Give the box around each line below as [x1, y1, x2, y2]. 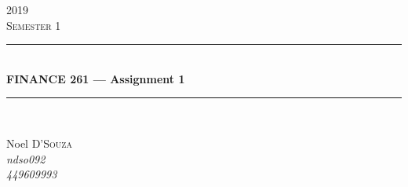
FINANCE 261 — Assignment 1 [6, 70, 185, 86]
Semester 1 [6, 16, 61, 33]
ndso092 [6, 150, 46, 167]
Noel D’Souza [6, 134, 72, 151]
